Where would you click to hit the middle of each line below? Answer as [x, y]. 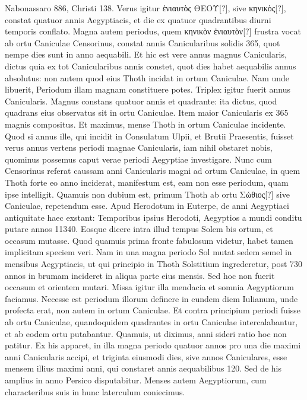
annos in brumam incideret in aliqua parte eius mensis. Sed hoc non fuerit [140, 275]
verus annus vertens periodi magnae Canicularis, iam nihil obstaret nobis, [139, 147]
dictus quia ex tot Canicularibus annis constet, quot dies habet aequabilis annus [151, 66]
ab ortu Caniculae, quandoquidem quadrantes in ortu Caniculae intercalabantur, [151, 322]
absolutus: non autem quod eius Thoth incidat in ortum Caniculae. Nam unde [147, 77]
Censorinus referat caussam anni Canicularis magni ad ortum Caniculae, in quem [153, 171]
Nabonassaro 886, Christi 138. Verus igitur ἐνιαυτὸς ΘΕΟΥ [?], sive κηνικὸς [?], [145, 8]
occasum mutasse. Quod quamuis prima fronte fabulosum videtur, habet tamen [149, 240]
